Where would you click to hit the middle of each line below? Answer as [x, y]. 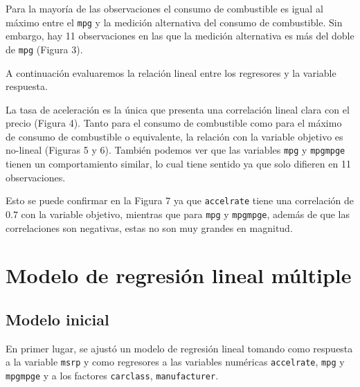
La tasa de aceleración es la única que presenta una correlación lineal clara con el [178, 109]
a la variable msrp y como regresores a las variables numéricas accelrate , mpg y [175, 362]
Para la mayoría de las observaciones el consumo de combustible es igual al [164, 8]
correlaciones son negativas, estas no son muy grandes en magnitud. [149, 227]
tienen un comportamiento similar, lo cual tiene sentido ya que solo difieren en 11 [178, 164]
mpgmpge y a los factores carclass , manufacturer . [112, 376]
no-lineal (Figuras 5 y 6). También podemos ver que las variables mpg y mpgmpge [175, 150]
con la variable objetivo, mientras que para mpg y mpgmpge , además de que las [186, 214]
